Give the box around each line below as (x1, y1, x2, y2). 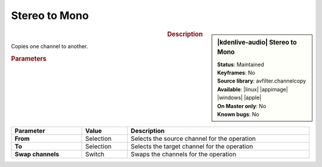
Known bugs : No (217, 111, 259, 118)
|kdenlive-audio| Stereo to (217, 38, 298, 46)
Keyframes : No (217, 69, 256, 77)
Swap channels (14, 150, 60, 159)
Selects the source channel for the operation (131, 134, 256, 143)
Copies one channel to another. (11, 42, 88, 50)
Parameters (11, 54, 47, 62)
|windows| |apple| (217, 94, 262, 101)
